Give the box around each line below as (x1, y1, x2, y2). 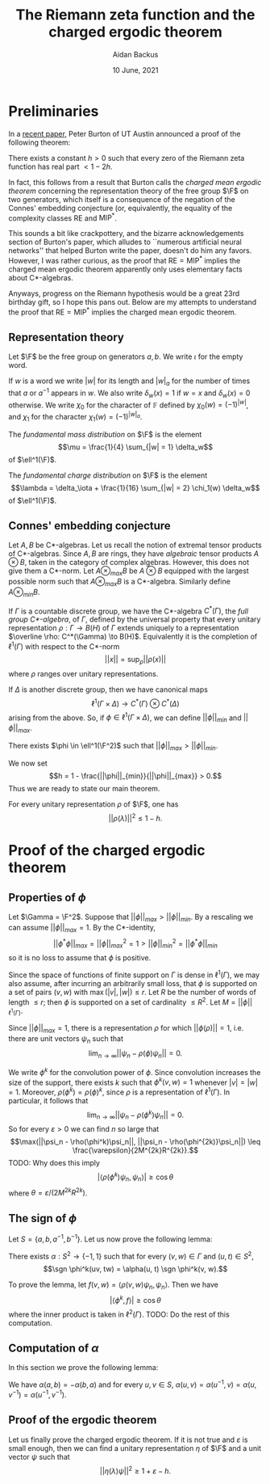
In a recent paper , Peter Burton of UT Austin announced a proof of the (8, 129, 241, 138)
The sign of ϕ (8, 1211, 77, 1225)
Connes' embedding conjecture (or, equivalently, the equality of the (8, 203, 233, 213)
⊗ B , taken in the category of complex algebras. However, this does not (8, 558, 250, 567)
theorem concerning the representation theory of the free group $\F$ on (8, 186, 249, 196)
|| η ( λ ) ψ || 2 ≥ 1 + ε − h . (99, 1465, 172, 1476)
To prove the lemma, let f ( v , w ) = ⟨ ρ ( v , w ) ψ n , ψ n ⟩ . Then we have (8, 1280, 219, 1291)
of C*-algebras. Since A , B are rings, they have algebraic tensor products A (8, 549, 260, 559)
